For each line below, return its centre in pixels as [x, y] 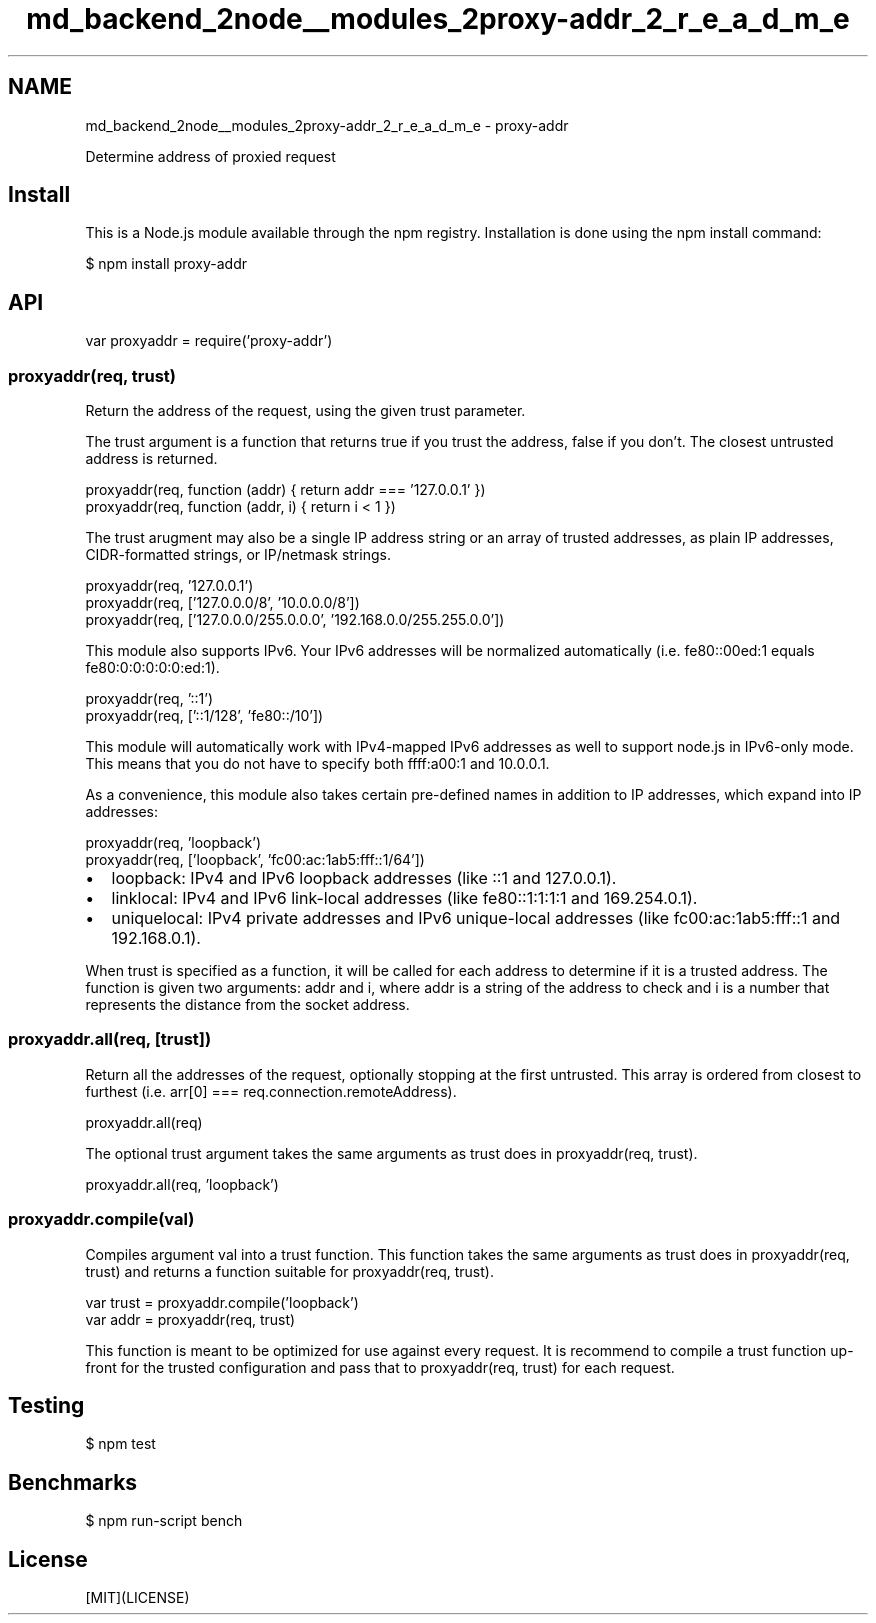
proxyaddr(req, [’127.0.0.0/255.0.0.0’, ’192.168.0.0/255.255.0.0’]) [295, 620]
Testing [46, 1405]
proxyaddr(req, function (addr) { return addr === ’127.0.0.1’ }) [285, 490]
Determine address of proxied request [210, 156]
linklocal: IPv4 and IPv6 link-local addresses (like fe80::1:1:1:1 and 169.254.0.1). [404, 898]
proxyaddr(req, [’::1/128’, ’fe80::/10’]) [204, 716]
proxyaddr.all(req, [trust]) [110, 1039]
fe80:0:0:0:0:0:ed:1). [152, 668]
